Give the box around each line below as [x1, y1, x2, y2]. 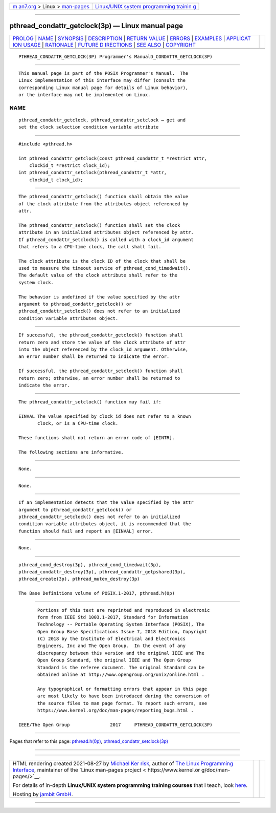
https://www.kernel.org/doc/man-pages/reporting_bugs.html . [37, 707, 194, 713]
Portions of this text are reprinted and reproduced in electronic [37, 607, 210, 613]
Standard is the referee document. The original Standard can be [37, 665, 204, 670]
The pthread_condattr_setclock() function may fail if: [18, 399, 162, 405]
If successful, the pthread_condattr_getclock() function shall [18, 332, 183, 338]
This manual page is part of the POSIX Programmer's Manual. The [18, 70, 189, 76]
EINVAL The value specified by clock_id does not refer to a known [18, 414, 191, 419]
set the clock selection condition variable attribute [18, 124, 159, 130]
